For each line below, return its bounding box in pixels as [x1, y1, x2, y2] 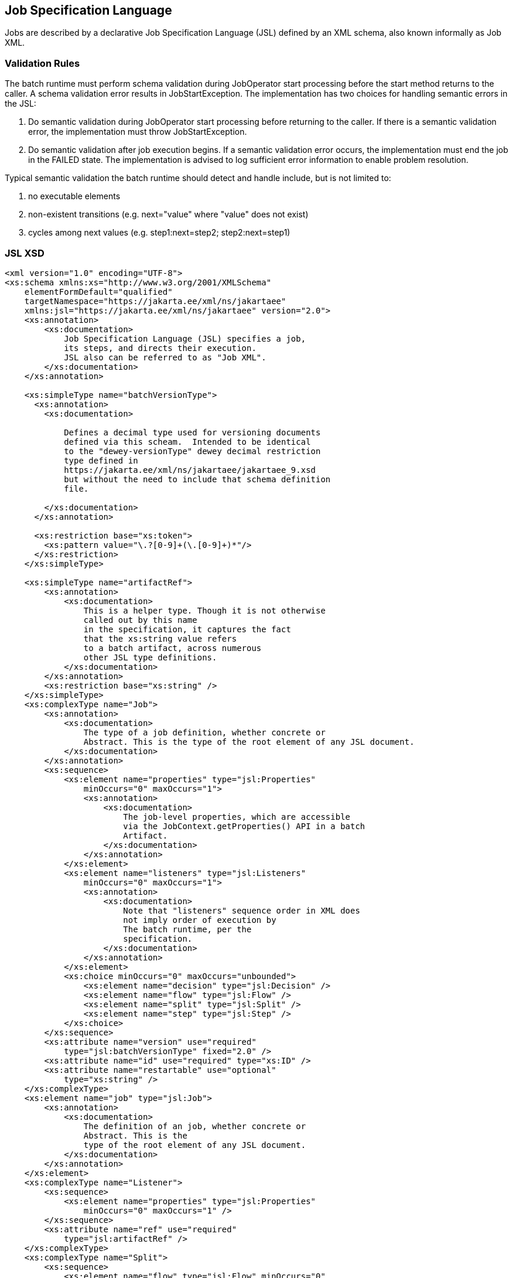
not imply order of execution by [123, 915, 276, 925]
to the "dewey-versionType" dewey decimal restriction [64, 446, 321, 456]
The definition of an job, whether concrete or [83, 1121, 306, 1131]
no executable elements [28, 191, 121, 202]
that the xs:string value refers [83, 633, 237, 643]
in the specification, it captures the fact [83, 624, 291, 634]
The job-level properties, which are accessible [123, 812, 351, 822]
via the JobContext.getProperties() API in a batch [123, 821, 365, 831]
